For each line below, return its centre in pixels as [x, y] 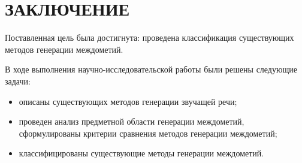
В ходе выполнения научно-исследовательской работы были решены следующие [151, 69]
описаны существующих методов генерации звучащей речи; [128, 101]
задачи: [18, 81]
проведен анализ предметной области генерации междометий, [132, 121]
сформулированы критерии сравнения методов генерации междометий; [148, 133]
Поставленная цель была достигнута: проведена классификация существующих [150, 37]
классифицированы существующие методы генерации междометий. [141, 153]
